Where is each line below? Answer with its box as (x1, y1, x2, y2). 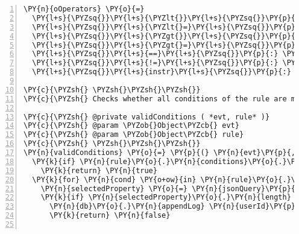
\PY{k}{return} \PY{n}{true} (40, 166, 157, 175)
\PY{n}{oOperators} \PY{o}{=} (24, 5, 145, 13)
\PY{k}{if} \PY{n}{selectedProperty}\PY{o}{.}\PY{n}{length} (40, 193, 291, 202)
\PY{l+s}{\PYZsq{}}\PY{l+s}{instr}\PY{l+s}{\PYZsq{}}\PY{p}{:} (32, 68, 291, 77)
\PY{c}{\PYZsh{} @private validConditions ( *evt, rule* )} (24, 112, 270, 121)
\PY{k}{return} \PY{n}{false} (49, 211, 171, 220)
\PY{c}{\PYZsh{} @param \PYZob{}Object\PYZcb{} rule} (24, 130, 244, 139)
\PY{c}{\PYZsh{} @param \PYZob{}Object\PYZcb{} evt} (24, 121, 239, 130)
